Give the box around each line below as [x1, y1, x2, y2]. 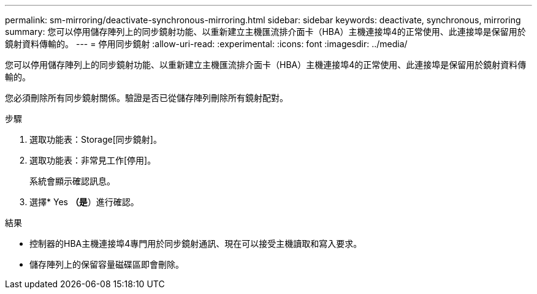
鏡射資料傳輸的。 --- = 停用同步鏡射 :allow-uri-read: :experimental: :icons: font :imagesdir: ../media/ [5, 39, 408, 49]
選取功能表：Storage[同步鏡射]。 [29, 134, 162, 145]
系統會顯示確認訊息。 [29, 176, 115, 186]
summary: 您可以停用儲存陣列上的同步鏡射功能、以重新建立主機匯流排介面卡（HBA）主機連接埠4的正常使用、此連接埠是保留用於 [5, 26, 526, 37]
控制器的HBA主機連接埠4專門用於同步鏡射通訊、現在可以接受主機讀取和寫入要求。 [29, 238, 362, 249]
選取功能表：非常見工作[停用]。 [29, 155, 156, 165]
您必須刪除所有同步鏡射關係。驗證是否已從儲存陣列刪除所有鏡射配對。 [5, 92, 288, 103]
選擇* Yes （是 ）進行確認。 [29, 197, 139, 207]
